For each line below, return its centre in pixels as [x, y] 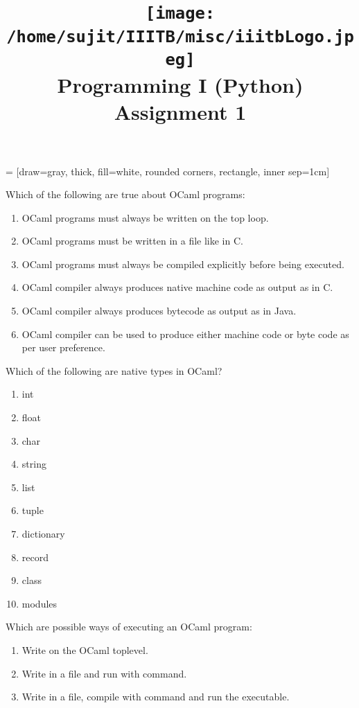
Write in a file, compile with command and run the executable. [156, 697]
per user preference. [63, 347]
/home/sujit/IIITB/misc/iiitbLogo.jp [180, 36]
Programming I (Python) [180, 85]
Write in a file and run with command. [104, 673]
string [34, 464]
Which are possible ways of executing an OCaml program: [129, 627]
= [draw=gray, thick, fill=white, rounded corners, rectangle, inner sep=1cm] [168, 171]
